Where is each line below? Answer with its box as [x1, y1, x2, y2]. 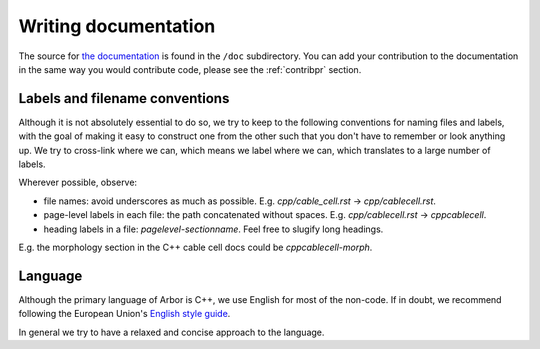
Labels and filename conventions [18, 90, 230, 107]
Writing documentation [18, 15, 216, 37]
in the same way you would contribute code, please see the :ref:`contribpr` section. [18, 63, 362, 75]
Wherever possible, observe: [18, 176, 138, 189]
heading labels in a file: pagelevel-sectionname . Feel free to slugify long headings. [43, 223, 384, 235]
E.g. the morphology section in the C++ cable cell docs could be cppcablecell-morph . [18, 241, 373, 253]
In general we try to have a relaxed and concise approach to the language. [18, 326, 325, 338]
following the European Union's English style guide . [18, 308, 231, 320]
